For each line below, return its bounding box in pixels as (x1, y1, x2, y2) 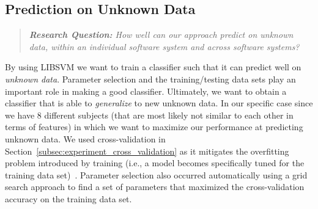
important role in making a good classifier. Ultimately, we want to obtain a (5, 84, 287, 97)
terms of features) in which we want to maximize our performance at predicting (5, 120, 303, 133)
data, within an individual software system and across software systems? (29, 40, 300, 53)
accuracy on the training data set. (5, 192, 132, 205)
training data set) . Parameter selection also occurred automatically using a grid (5, 168, 308, 181)
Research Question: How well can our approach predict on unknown (29, 28, 294, 41)
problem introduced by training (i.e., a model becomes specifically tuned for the (5, 156, 305, 169)
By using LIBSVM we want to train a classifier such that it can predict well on (5, 61, 301, 73)
